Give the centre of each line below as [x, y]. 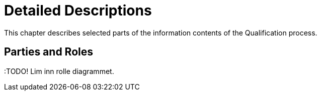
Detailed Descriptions [78, 10]
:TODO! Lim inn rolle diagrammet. [59, 71]
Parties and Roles [49, 52]
